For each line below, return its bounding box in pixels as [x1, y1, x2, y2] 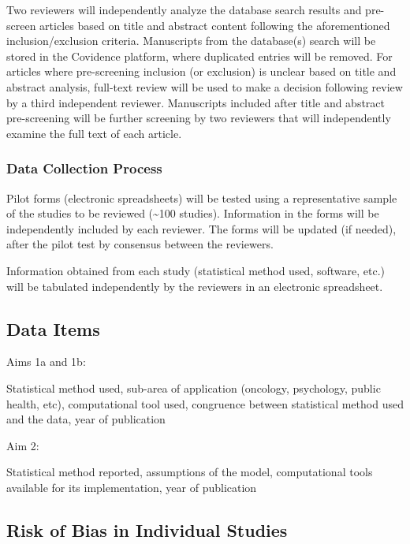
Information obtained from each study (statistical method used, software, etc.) [6, 262, 386, 278]
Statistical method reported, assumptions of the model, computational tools [6, 464, 373, 480]
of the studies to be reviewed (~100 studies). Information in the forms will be [6, 205, 379, 222]
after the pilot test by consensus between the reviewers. [6, 236, 274, 252]
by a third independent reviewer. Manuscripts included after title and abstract [6, 94, 386, 110]
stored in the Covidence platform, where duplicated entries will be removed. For [6, 47, 393, 64]
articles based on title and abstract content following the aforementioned [39, 17, 390, 33]
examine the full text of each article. [6, 125, 182, 141]
